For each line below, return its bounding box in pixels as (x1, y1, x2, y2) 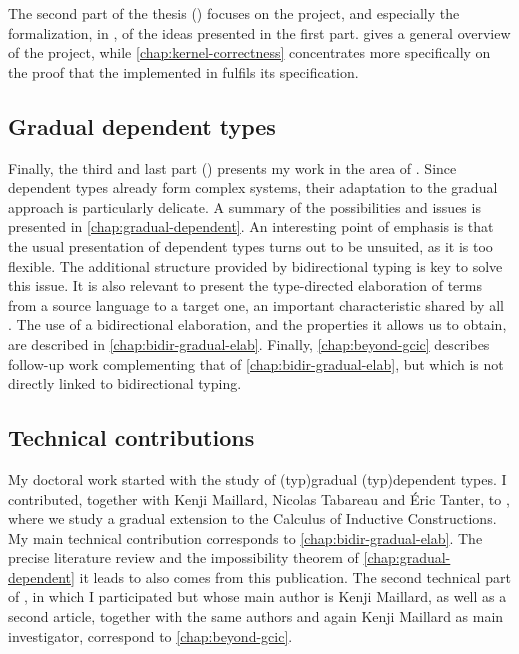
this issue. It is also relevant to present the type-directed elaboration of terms (8, 275, 482, 296)
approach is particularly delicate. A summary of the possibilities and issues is (8, 196, 481, 217)
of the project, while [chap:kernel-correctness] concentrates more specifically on (8, 42, 491, 63)
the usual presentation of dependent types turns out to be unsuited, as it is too (8, 235, 493, 256)
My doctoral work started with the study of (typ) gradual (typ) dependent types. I (8, 468, 507, 489)
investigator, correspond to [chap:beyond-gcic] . (8, 625, 293, 646)
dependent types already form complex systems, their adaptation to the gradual (8, 177, 498, 198)
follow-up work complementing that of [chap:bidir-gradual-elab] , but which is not (8, 353, 504, 374)
